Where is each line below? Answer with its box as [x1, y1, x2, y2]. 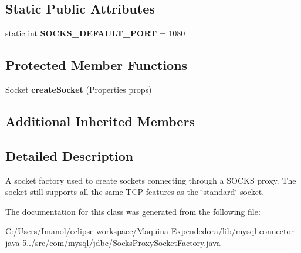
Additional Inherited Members [5, 112, 195, 130]
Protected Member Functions [5, 56, 188, 74]
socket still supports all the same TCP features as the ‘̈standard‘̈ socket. [5, 185, 265, 198]
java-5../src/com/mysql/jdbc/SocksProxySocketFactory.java [5, 236, 221, 248]
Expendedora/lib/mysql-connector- [171, 225, 297, 237]
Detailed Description [5, 146, 134, 164]
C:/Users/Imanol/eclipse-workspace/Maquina [5, 225, 169, 237]
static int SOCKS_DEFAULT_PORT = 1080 [5, 27, 185, 39]
